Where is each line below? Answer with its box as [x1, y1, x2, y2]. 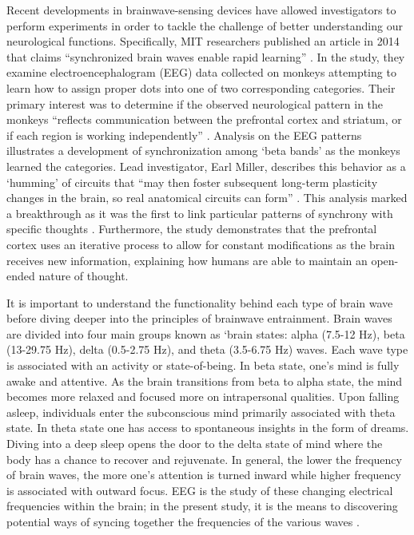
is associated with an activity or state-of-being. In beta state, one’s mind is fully [6, 357, 400, 374]
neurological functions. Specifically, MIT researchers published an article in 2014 [6, 33, 400, 50]
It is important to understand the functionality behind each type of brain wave [6, 294, 393, 311]
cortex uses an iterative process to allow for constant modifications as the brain [6, 236, 396, 252]
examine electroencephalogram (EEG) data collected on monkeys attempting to [6, 64, 396, 81]
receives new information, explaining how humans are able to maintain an [6, 252, 368, 268]
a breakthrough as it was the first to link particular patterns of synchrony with [6, 204, 393, 221]
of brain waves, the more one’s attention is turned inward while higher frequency [6, 466, 401, 483]
